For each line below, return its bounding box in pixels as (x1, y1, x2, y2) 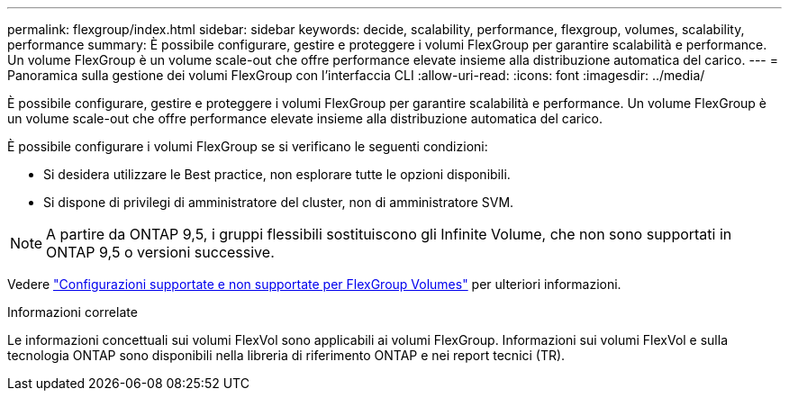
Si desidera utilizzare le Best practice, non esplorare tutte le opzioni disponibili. (43, 167, 511, 182)
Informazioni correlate (7, 304, 138, 320)
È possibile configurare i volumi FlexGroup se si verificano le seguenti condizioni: (7, 139, 488, 154)
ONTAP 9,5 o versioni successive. (46, 243, 275, 261)
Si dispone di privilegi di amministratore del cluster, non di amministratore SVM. (43, 194, 514, 210)
